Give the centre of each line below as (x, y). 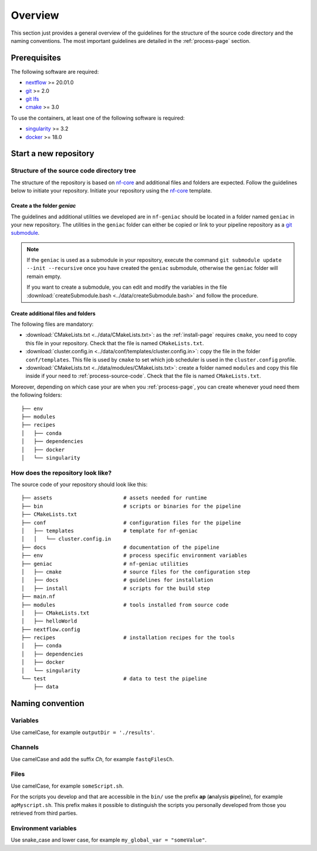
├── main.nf (38, 597)
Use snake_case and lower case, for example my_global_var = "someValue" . (109, 840)
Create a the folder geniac (43, 206)
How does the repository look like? (61, 472)
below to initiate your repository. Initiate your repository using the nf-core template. (112, 191)
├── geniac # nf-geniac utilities (105, 564)
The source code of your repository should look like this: (79, 485)
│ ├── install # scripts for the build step (116, 588)
